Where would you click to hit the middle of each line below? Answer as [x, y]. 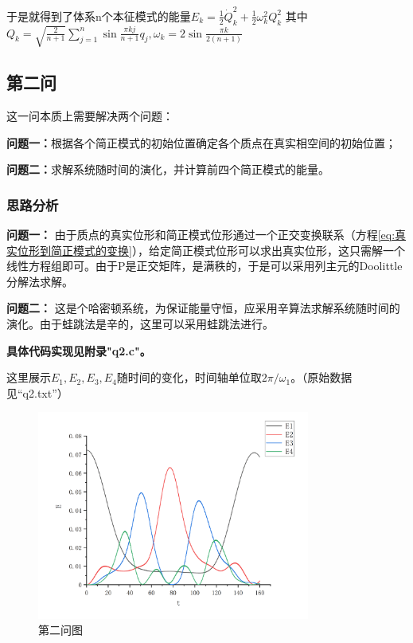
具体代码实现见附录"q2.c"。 [79, 350]
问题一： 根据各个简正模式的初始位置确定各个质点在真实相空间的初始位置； [201, 142]
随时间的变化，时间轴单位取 [189, 377]
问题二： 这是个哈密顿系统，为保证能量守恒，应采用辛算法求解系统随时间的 [203, 308]
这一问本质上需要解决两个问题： [90, 115]
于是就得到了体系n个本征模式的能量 [99, 16]
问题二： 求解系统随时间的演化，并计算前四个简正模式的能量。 [168, 169]
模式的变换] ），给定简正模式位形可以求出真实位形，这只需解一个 [239, 250]
